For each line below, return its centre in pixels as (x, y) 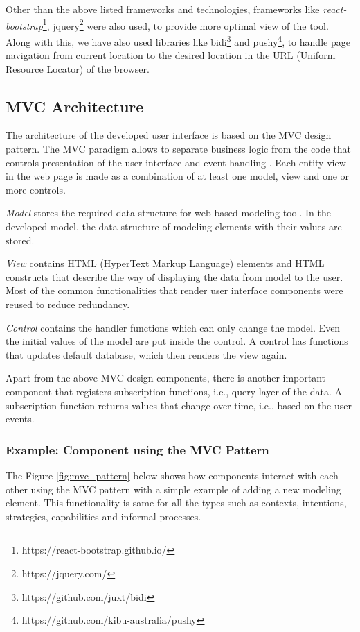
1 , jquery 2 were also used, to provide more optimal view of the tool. (186, 24)
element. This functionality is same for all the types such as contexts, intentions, (176, 503)
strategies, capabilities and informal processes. (103, 516)
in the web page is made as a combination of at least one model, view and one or (178, 176)
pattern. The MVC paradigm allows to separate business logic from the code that (179, 149)
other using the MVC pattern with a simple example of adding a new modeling (173, 489)
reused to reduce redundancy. (68, 304)
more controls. (36, 189)
